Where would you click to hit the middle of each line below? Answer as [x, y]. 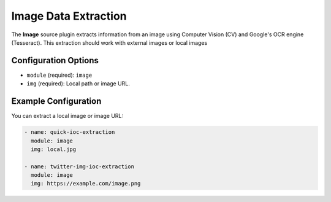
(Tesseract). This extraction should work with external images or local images [109, 42]
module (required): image [59, 75]
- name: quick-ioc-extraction [70, 132]
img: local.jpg [54, 149]
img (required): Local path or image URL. [78, 84]
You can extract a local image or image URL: [67, 116]
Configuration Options [55, 60]
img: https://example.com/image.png [86, 184]
